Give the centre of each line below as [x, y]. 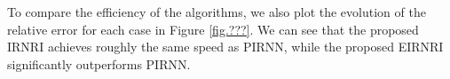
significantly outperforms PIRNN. [99, 63]
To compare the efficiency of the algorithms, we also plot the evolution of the [217, 12]
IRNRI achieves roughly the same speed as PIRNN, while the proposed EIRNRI [225, 47]
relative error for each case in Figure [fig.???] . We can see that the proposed [213, 29]
